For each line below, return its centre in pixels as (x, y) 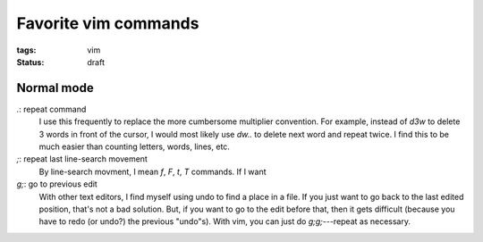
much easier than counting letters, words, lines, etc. (134, 146)
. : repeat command (51, 109)
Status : (30, 62)
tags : (26, 50)
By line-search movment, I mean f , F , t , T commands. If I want (153, 171)
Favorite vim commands (108, 23)
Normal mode (55, 88)
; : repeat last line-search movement (82, 159)
